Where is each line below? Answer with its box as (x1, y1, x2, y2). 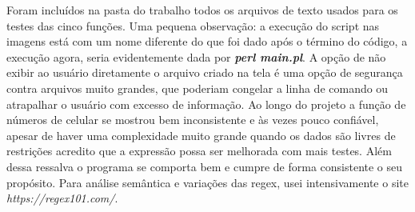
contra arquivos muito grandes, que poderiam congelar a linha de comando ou (6, 79, 389, 96)
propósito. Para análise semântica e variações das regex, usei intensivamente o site (6, 174, 409, 190)
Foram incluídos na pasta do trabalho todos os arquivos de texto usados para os (6, 2, 398, 18)
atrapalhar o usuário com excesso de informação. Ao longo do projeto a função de (6, 95, 406, 112)
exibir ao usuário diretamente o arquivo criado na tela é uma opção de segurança (6, 64, 403, 81)
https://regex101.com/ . (6, 190, 118, 206)
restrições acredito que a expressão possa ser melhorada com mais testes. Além (6, 142, 392, 159)
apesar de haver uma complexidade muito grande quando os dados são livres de (6, 126, 396, 143)
